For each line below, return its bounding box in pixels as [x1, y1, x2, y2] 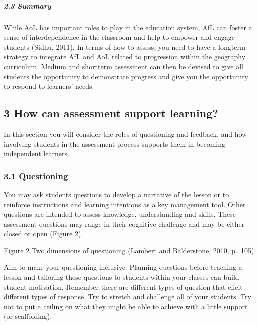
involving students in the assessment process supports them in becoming [4, 138, 225, 149]
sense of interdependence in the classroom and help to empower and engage [4, 32, 235, 42]
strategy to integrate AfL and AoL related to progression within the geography [4, 51, 246, 62]
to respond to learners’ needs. [4, 81, 94, 91]
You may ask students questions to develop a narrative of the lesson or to [4, 189, 229, 199]
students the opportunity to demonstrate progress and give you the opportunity [4, 71, 248, 81]
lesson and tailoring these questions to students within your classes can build [4, 272, 239, 282]
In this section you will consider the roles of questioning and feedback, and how [4, 128, 247, 139]
